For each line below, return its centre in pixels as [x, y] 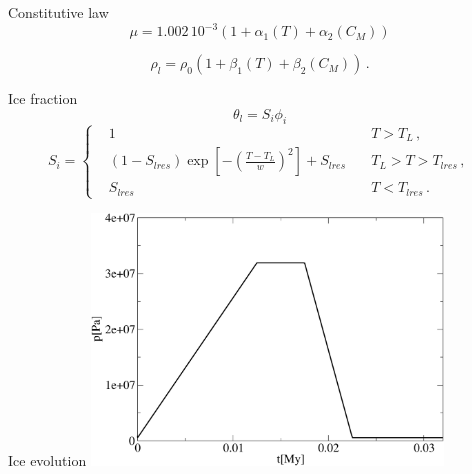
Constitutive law [58, 12]
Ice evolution [47, 460]
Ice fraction [43, 98]
